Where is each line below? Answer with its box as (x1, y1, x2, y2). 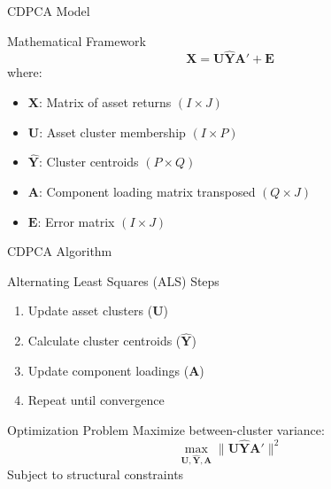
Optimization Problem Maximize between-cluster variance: (7, 420, 325, 439)
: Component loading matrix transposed (38, 182, 256, 200)
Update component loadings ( (27, 361, 189, 379)
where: (7, 63, 42, 81)
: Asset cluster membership (39, 122, 186, 141)
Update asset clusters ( (27, 301, 153, 320)
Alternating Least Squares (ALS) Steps (7, 271, 219, 290)
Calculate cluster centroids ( (27, 331, 181, 350)
